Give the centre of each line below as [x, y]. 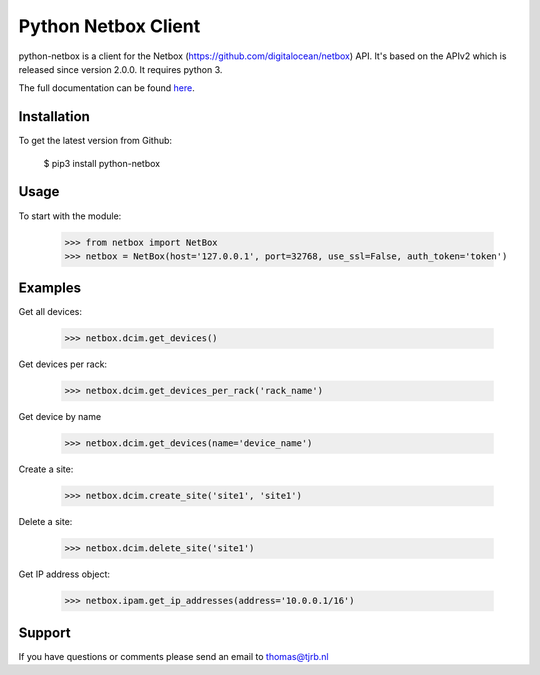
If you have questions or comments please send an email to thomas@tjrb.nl [173, 656]
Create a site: [46, 469]
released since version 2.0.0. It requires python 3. [120, 69]
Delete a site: [45, 522]
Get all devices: [50, 312]
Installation [54, 116]
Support [44, 632]
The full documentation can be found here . [106, 88]
